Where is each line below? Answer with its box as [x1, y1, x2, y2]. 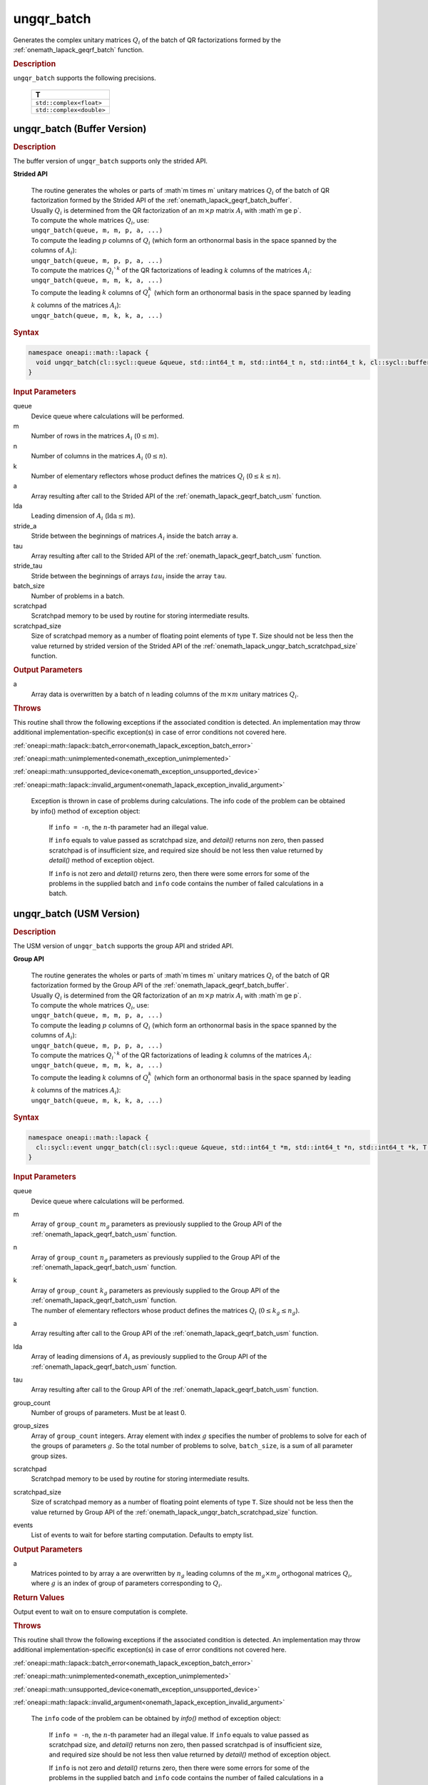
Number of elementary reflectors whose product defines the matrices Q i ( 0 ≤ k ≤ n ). [31, 471, 281, 482]
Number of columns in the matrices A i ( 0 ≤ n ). [31, 452, 168, 462]
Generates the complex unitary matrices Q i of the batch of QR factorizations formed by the [13, 36, 281, 46]
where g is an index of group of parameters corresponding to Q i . [31, 1579, 223, 1589]
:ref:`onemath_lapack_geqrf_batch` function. [13, 45, 144, 54]
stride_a [13, 521, 37, 530]
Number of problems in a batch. [31, 591, 125, 600]
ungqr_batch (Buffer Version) [13, 123, 147, 135]
